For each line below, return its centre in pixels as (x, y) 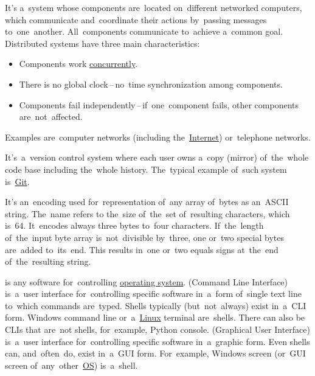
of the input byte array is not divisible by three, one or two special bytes (144, 237)
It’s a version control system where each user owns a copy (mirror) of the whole (157, 157)
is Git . (17, 181)
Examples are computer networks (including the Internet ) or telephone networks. (158, 137)
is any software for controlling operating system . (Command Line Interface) (147, 281)
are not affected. (51, 117)
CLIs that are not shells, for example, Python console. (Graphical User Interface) (157, 329)
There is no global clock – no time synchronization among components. (151, 84)
